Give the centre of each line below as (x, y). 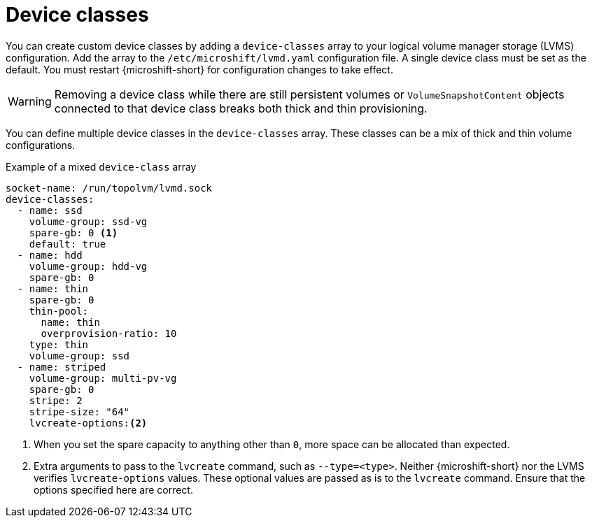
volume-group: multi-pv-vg (103, 378)
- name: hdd (50, 255)
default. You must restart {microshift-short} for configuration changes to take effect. (199, 69)
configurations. (41, 145)
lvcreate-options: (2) (88, 423)
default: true (68, 244)
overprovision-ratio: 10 (109, 333)
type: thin (59, 344)
